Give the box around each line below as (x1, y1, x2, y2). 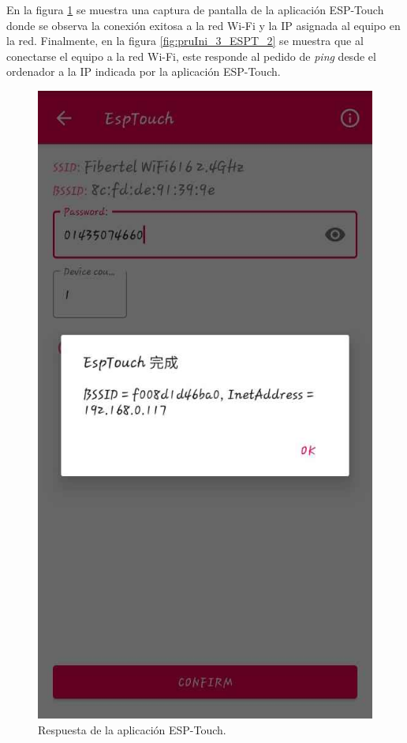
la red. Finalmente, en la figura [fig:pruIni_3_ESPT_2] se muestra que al (6, 32, 364, 49)
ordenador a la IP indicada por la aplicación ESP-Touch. (6, 63, 281, 80)
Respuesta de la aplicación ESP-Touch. (38, 721, 226, 737)
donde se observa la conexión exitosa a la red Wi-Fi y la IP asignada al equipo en (6, 17, 401, 33)
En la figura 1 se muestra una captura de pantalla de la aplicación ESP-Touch (6, 2, 384, 17)
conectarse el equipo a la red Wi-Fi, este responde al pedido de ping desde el (6, 47, 376, 64)
